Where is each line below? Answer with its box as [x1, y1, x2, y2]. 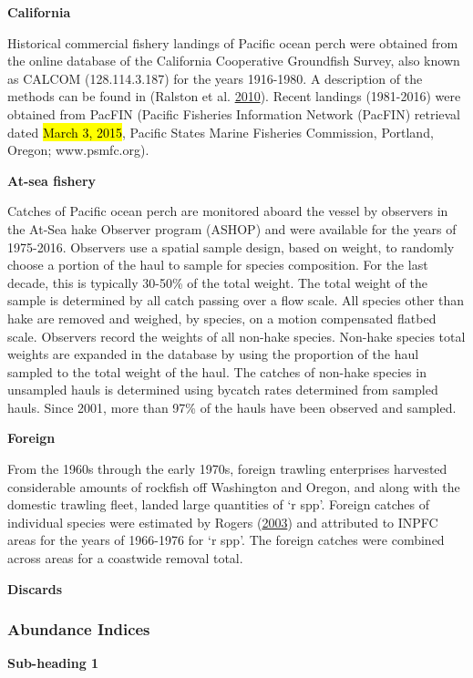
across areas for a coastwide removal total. [7, 549, 243, 568]
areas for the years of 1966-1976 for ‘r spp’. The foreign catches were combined [7, 530, 445, 550]
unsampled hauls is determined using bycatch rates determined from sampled [7, 380, 438, 399]
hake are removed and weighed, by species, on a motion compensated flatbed [7, 308, 437, 327]
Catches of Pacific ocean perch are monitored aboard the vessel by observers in [7, 201, 448, 221]
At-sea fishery [7, 170, 97, 190]
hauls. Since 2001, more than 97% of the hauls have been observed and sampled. [7, 397, 457, 416]
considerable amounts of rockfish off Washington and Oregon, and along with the [7, 477, 460, 496]
